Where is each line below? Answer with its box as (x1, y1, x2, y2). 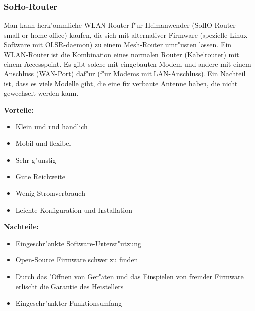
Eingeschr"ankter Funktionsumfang (15, 298, 122, 308)
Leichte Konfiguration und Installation (15, 204, 133, 215)
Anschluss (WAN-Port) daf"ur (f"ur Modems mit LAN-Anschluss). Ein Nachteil (4, 68, 246, 79)
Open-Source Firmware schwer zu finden (15, 254, 138, 265)
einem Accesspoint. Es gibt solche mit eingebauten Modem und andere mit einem (4, 59, 251, 69)
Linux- (229, 29, 250, 40)
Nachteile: (4, 221, 39, 232)
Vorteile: (4, 104, 34, 115)
